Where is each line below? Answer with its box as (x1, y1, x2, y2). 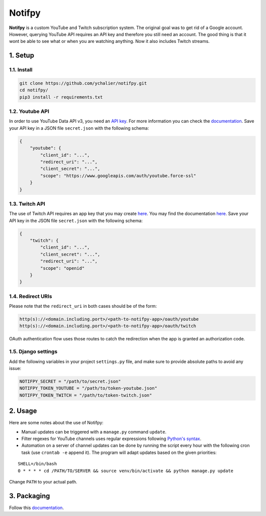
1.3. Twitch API (9, 200, 45, 207)
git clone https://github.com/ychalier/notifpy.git (19, 80, 147, 86)
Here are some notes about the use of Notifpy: (9, 420, 103, 426)
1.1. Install (9, 67, 33, 74)
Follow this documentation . (9, 505, 64, 511)
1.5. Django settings (9, 348, 58, 355)
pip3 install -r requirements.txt (19, 94, 103, 100)
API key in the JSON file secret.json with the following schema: (9, 218, 143, 223)
